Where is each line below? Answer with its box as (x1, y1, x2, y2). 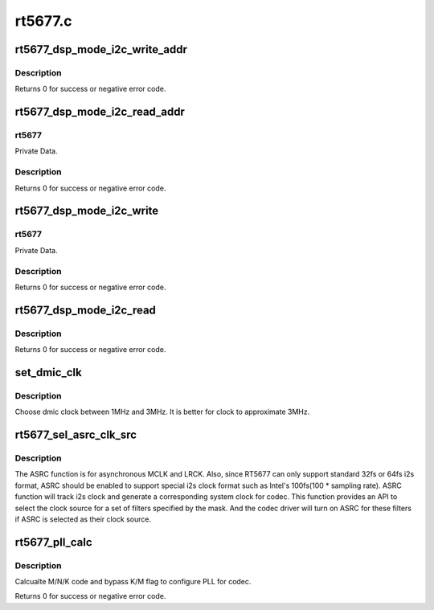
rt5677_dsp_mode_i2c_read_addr (14, 105, 185, 119)
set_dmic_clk (14, 366, 82, 379)
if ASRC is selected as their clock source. (14, 514, 152, 524)
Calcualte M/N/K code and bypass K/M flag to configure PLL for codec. (14, 577, 252, 587)
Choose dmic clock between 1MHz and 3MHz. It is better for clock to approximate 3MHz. (14, 407, 310, 417)
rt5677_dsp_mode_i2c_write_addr (14, 43, 188, 56)
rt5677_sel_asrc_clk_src (14, 428, 137, 442)
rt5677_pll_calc (14, 535, 92, 549)
